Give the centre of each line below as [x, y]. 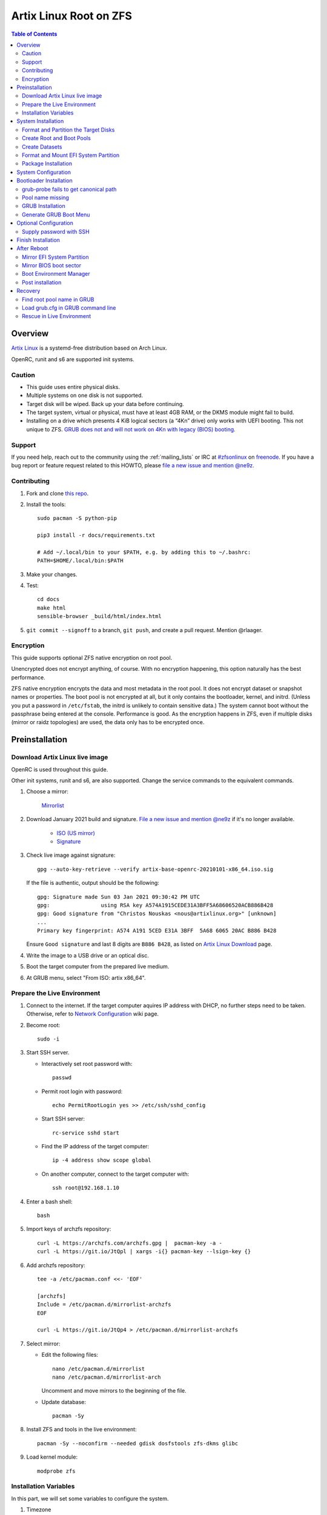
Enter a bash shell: [49, 1201]
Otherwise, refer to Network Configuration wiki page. [93, 1014]
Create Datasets [42, 147]
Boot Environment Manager [56, 274]
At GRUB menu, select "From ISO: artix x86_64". [86, 977]
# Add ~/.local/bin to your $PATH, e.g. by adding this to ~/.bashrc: [144, 552]
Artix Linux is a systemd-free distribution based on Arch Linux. [89, 348]
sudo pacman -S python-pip [77, 518]
